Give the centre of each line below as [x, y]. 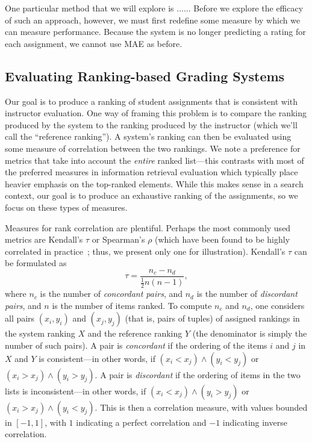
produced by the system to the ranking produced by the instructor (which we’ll [151, 124]
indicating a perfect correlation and [141, 422]
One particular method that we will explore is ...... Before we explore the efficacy [154, 8]
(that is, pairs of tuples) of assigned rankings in [212, 318]
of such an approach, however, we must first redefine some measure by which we [153, 20]
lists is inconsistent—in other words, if [76, 391]
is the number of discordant [247, 294]
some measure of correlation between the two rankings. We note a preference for [153, 148]
